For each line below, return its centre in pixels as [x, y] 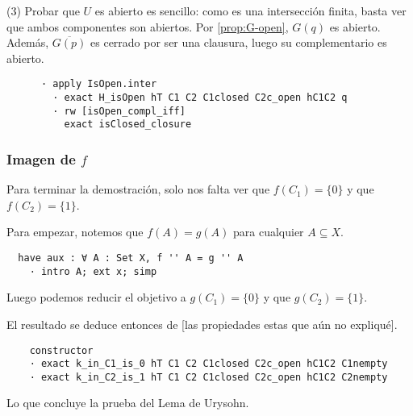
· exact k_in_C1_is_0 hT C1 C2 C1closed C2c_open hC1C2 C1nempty [209, 364]
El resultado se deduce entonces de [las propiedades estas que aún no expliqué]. [202, 324]
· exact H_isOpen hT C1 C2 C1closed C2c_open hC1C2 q [200, 98]
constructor [61, 350]
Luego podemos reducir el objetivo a [96, 297]
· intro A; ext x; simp [93, 271]
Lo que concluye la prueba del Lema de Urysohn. [128, 403]
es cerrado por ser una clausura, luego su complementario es [239, 42]
